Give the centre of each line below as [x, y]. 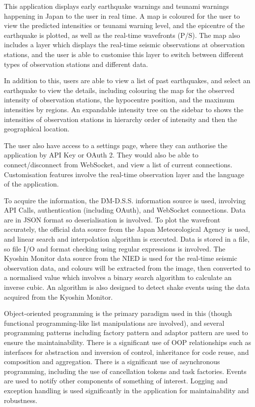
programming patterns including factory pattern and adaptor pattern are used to [126, 332]
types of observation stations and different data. [76, 64]
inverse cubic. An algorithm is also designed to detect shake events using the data [127, 287]
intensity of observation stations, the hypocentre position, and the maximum [119, 100]
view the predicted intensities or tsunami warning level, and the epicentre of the [124, 25]
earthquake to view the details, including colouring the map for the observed [119, 90]
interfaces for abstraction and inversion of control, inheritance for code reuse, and [127, 352]
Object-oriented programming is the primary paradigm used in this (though [118, 313]
